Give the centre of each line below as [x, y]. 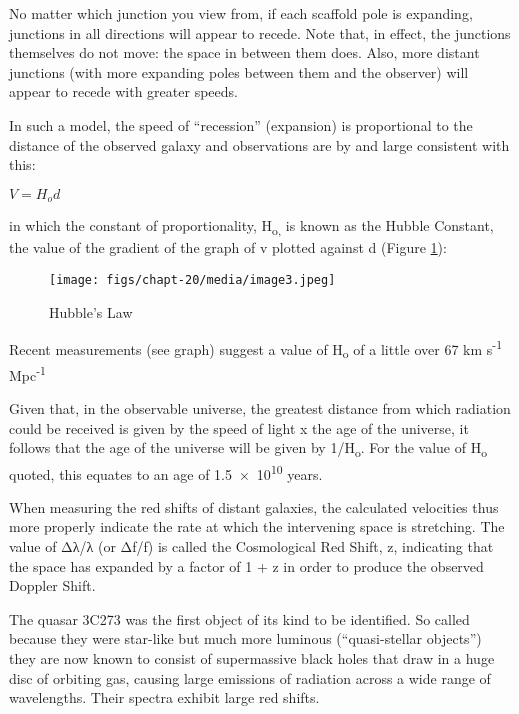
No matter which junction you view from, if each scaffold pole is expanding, [241, 13]
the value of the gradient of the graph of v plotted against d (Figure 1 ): [228, 247]
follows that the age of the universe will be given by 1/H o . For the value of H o [248, 449]
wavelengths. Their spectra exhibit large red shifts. [164, 697]
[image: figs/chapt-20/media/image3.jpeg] [192, 279]
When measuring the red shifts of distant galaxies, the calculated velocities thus [254, 506]
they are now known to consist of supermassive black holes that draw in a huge [252, 657]
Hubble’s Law [91, 311]
